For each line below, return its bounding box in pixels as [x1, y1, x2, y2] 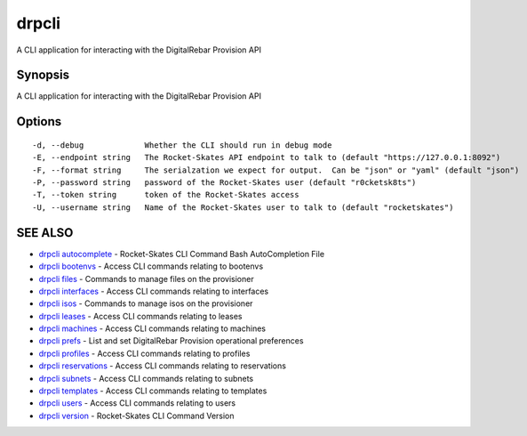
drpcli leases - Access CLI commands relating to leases [38, 311, 243, 321]
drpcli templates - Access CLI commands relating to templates [38, 385, 267, 396]
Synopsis [16, 68, 70, 83]
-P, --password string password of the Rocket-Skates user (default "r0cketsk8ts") [32, 178, 417, 188]
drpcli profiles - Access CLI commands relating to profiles [38, 348, 251, 359]
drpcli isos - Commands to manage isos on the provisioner [38, 298, 253, 309]
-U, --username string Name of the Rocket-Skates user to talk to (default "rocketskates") [32, 202, 454, 213]
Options [16, 114, 62, 129]
